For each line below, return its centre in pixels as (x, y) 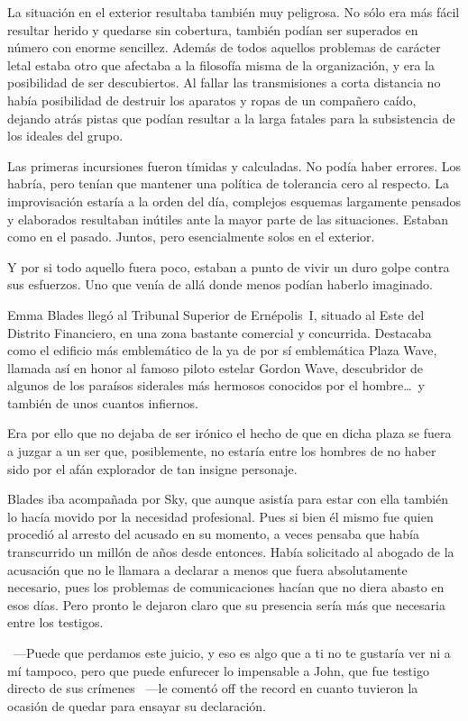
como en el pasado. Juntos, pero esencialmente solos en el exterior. (191, 237)
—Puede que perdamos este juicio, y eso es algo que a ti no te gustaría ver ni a (232, 653)
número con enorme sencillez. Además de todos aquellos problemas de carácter (224, 47)
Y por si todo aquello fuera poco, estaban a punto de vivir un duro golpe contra (229, 266)
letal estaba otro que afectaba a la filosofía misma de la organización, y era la (221, 64)
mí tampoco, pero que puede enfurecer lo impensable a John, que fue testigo (218, 670)
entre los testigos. (55, 622)
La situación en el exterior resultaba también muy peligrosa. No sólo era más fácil (234, 12)
